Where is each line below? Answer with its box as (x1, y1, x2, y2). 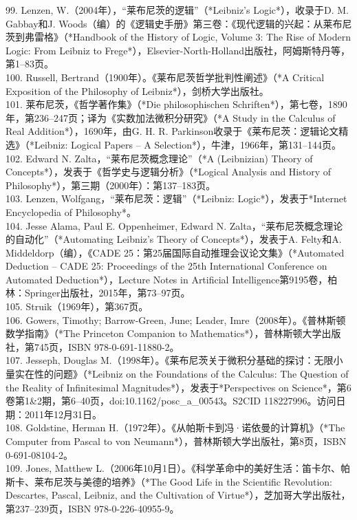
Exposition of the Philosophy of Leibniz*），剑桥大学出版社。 (6, 83, 269, 98)
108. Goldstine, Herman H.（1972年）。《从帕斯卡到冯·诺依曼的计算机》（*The (6, 420, 345, 435)
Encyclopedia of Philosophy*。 (6, 204, 136, 219)
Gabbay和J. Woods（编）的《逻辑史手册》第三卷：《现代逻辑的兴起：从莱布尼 (6, 16, 352, 30)
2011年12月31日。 (24, 407, 102, 421)
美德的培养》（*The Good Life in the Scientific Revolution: (82, 474, 332, 488)
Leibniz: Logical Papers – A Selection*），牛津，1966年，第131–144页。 (34, 137, 341, 151)
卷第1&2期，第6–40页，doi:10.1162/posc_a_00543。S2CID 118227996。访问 (6, 393, 336, 408)
